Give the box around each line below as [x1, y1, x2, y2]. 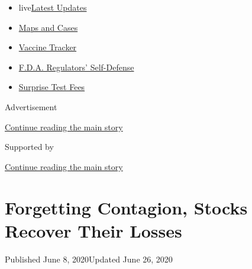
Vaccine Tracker [18, 41, 77, 53]
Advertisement [5, 100, 57, 113]
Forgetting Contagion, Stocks [5, 195, 248, 219]
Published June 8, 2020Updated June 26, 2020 [5, 252, 173, 265]
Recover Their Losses [5, 218, 182, 242]
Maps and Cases [18, 21, 78, 33]
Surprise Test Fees [18, 81, 85, 93]
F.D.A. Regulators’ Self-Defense [18, 60, 134, 73]
